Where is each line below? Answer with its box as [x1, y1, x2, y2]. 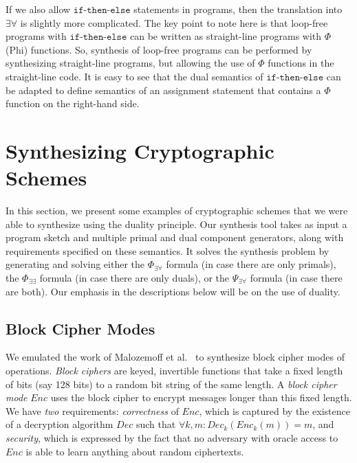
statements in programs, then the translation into [133, 2, 343, 16]
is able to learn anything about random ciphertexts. [25, 444, 244, 458]
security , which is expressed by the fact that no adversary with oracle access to [6, 430, 338, 444]
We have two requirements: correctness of [6, 403, 179, 418]
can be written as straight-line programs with [129, 29, 322, 43]
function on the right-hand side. [6, 96, 140, 111]
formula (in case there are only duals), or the [39, 271, 230, 285]
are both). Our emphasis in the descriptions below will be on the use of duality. [6, 284, 340, 298]
